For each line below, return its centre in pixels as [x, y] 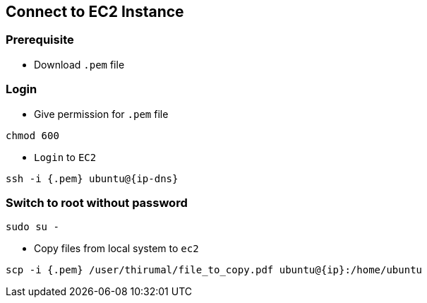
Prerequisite [40, 40]
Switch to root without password [97, 202]
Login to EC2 [65, 157]
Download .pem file [79, 64]
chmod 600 [32, 135]
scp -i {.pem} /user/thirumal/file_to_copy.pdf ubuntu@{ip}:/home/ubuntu [214, 270]
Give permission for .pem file [101, 114]
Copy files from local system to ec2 [116, 249]
